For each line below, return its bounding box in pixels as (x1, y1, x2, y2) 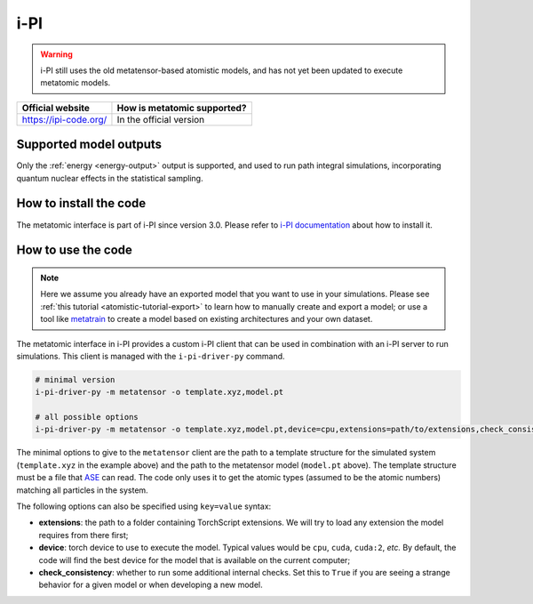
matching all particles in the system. (16, 485, 148, 495)
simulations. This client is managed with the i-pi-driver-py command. (16, 350, 285, 361)
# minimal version (35, 374, 115, 384)
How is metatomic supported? (116, 101, 247, 114)
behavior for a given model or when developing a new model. (38, 579, 264, 591)
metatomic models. (40, 77, 111, 88)
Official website (21, 101, 91, 114)
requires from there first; (38, 529, 129, 540)
